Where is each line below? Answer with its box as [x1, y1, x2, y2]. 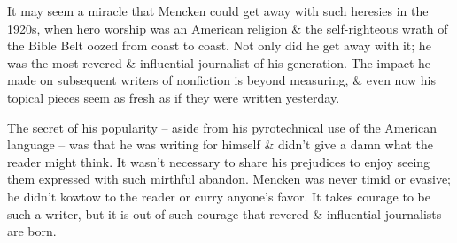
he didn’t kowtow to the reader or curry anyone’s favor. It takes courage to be [7, 186, 430, 205]
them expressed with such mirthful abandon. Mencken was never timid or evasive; [7, 170, 452, 188]
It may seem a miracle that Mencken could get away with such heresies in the [7, 2, 429, 19]
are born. [7, 222, 57, 240]
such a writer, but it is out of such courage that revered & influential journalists [7, 204, 442, 223]
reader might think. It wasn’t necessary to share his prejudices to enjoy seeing [7, 152, 430, 171]
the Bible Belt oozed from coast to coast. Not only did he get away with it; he [7, 36, 431, 55]
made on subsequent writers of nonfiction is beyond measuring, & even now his [7, 71, 436, 89]
